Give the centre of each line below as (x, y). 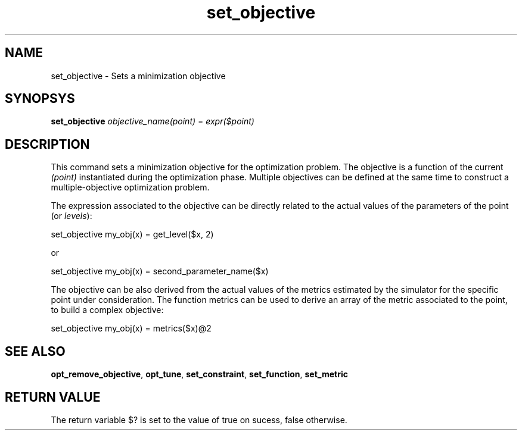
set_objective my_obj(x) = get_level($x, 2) (132, 234)
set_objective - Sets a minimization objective (138, 76)
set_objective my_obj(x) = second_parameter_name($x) (160, 271)
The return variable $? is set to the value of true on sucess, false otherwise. (199, 420)
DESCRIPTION (47, 144)
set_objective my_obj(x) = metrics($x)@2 (131, 328)
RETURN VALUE (53, 397)
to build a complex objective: (107, 310)
